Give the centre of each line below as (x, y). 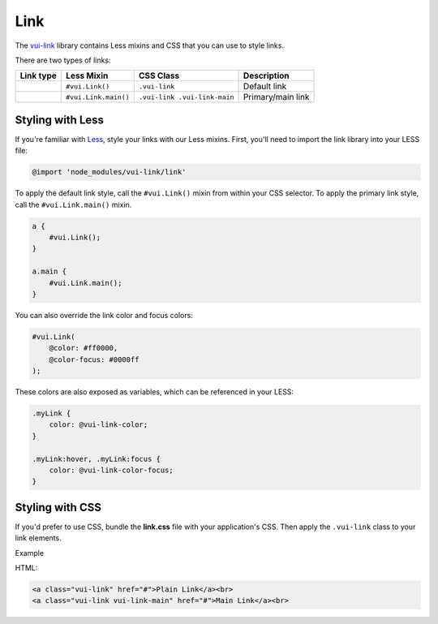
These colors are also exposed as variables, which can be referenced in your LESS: (155, 392)
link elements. (38, 538)
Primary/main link (277, 97)
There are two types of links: (63, 60)
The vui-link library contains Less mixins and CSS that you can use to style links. (149, 45)
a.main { (49, 271)
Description (266, 75)
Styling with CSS (58, 507)
